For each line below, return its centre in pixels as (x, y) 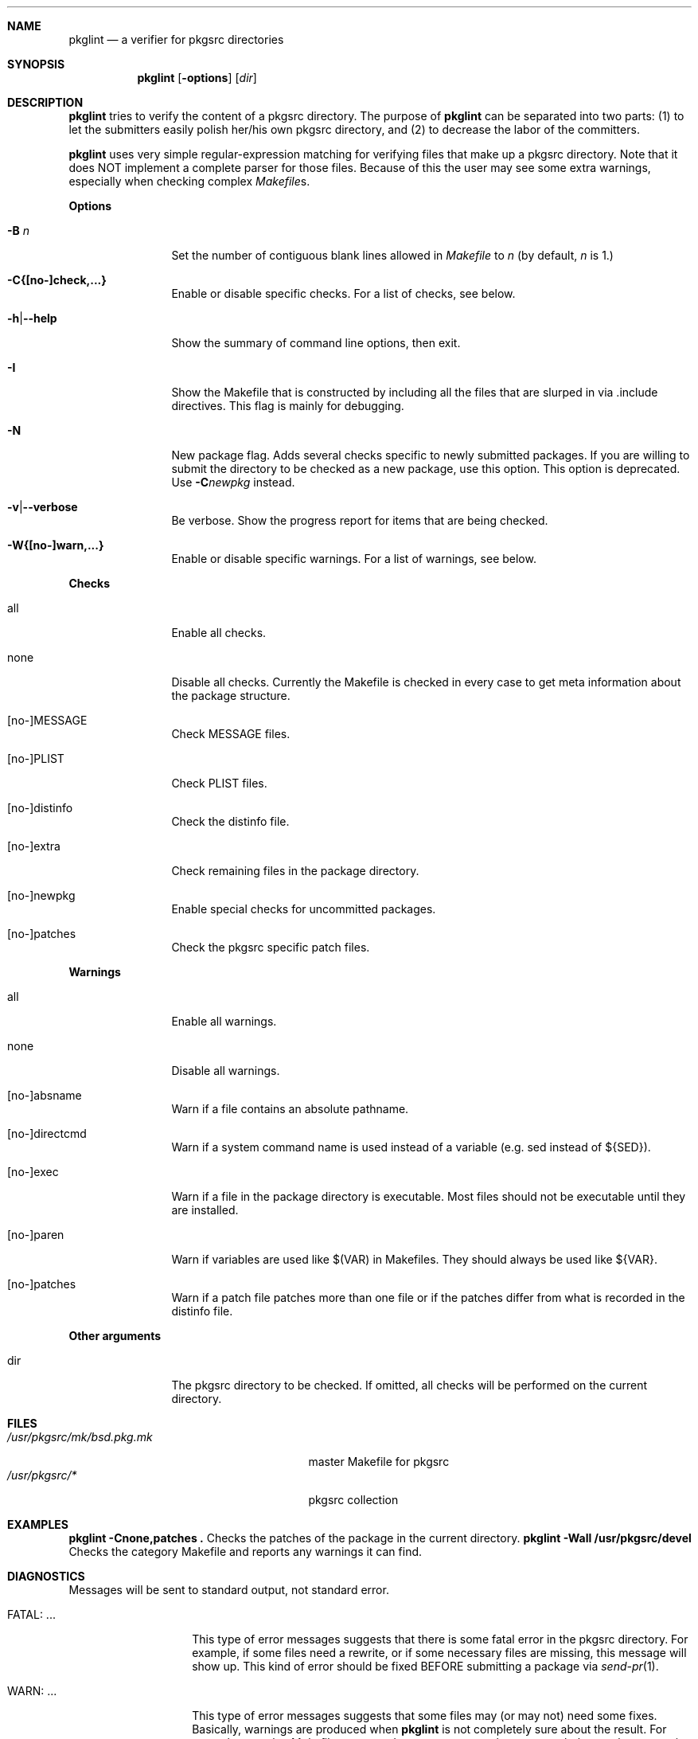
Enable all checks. (219, 633)
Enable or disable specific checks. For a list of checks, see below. (343, 293)
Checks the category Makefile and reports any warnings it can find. (246, 1551)
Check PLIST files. (219, 783)
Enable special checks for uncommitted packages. (304, 909)
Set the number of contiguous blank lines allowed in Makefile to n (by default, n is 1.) (392, 255)
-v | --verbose (43, 507)
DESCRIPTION (45, 102)
